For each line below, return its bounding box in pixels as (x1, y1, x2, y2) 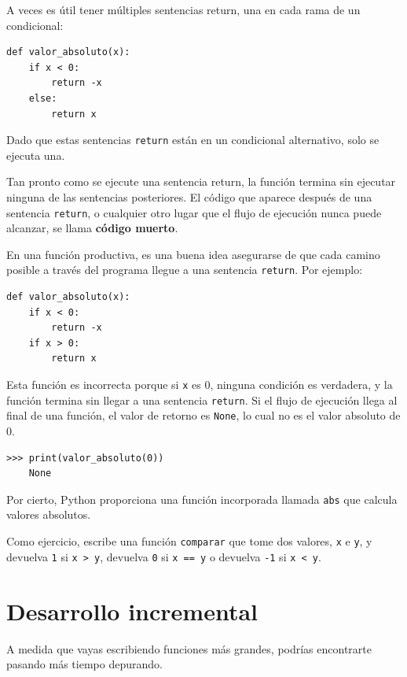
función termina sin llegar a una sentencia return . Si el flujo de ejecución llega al (6, 391, 398, 408)
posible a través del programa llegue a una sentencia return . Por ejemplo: (6, 261, 363, 278)
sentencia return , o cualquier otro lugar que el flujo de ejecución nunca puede (6, 204, 382, 220)
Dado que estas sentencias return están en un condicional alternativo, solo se (6, 131, 379, 148)
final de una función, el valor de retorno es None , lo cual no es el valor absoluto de (6, 407, 401, 424)
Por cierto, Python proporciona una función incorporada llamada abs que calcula (6, 490, 398, 507)
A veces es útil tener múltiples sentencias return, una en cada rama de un (6, 2, 361, 17)
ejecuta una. (6, 146, 65, 163)
